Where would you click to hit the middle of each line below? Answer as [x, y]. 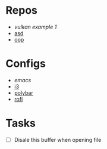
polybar [23, 92]
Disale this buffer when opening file [58, 139]
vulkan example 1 [35, 27]
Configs [26, 64]
